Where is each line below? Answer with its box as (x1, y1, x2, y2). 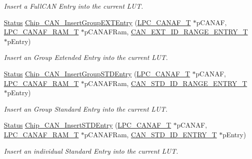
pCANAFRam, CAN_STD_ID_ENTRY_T (84, 129, 217, 139)
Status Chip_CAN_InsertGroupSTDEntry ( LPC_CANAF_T (4, 68, 190, 78)
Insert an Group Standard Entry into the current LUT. (4, 103, 168, 114)
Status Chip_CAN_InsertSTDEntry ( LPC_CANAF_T (4, 120, 172, 130)
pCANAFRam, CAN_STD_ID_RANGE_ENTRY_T (84, 78, 247, 88)
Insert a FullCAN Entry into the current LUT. (4, 1, 143, 11)
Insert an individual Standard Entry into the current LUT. (4, 145, 178, 156)
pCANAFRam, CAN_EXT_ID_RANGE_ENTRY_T (84, 27, 248, 37)
